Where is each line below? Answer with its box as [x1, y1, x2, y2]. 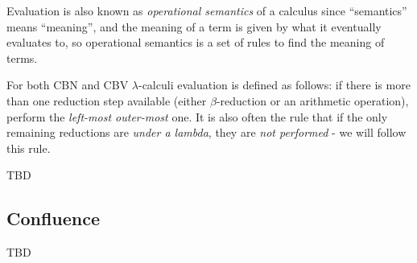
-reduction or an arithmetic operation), [216, 92, 409, 109]
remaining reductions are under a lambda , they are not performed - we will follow [6, 124, 407, 141]
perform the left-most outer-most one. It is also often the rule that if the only [6, 108, 388, 125]
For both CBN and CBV [6, 76, 129, 93]
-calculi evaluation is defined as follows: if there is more [138, 76, 411, 93]
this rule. [6, 139, 51, 156]
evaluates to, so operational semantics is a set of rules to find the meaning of [6, 34, 385, 51]
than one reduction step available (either [6, 92, 207, 109]
